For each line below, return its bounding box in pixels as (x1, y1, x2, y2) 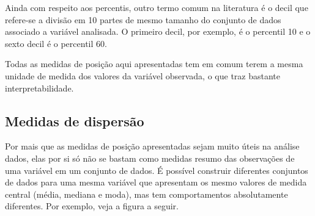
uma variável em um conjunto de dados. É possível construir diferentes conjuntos (5, 164, 308, 176)
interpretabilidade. (5, 81, 74, 94)
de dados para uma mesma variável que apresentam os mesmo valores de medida (5, 176, 307, 189)
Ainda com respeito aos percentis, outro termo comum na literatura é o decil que (5, 1, 308, 13)
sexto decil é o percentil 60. (5, 37, 107, 49)
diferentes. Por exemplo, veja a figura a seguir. (5, 200, 179, 212)
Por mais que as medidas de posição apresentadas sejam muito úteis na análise (5, 140, 300, 153)
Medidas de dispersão (5, 111, 144, 130)
